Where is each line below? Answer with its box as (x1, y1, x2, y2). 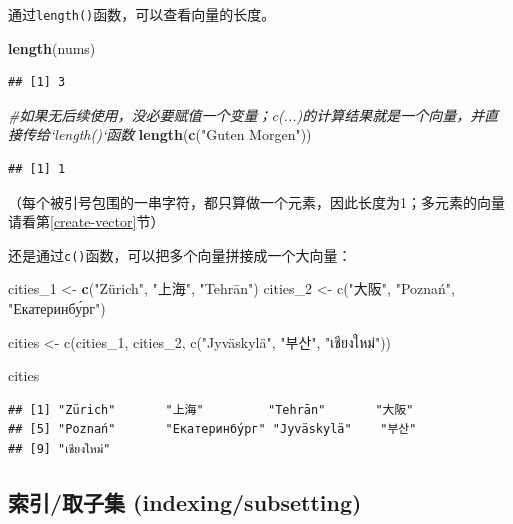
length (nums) (8, 37, 96, 58)
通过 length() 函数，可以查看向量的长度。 (8, 4, 276, 24)
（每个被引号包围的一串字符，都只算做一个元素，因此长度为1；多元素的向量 (8, 191, 505, 212)
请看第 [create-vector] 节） (8, 211, 165, 232)
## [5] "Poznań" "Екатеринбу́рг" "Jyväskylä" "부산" (8, 422, 417, 437)
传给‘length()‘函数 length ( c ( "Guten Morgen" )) (21, 124, 312, 145)
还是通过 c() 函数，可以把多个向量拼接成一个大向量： (8, 244, 352, 265)
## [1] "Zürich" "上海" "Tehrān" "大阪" (8, 402, 414, 417)
